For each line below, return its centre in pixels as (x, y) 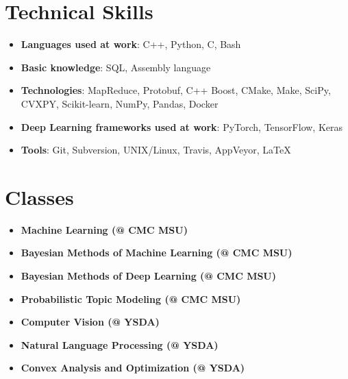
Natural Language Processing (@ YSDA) (120, 344)
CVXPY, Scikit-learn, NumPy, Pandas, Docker (120, 103)
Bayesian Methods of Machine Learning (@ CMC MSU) (157, 253)
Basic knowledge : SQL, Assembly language (116, 67)
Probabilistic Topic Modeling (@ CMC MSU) (131, 298)
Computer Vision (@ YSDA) (90, 322)
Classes (39, 196)
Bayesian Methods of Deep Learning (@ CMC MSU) (149, 276)
